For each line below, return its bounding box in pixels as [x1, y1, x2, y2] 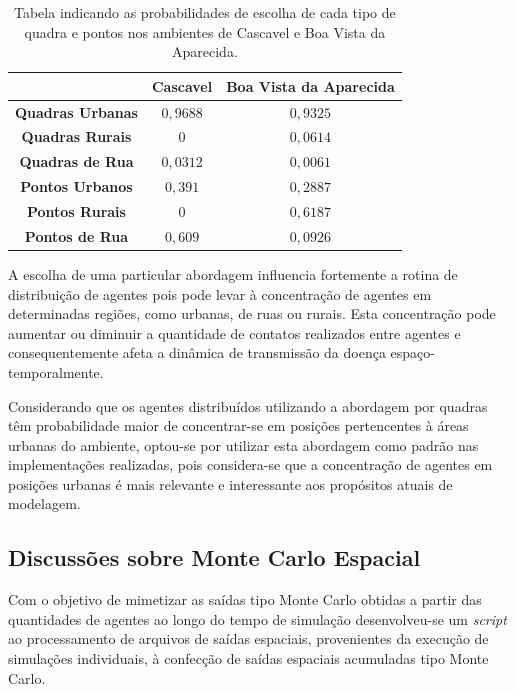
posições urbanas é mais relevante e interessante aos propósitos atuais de [8, 473, 453, 494]
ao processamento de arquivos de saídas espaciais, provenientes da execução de [8, 628, 489, 649]
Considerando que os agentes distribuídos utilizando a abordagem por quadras [8, 395, 488, 416]
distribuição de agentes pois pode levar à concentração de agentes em [8, 283, 432, 304]
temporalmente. [8, 361, 104, 382]
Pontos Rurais [26, 201, 126, 221]
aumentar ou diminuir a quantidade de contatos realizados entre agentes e [8, 322, 461, 343]
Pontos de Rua [24, 225, 129, 246]
